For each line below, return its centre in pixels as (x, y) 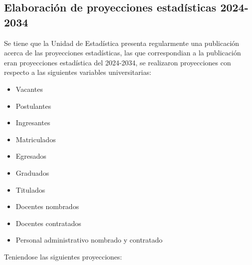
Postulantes (33, 106)
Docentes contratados (48, 223)
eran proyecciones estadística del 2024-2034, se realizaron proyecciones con (118, 62)
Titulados (30, 189)
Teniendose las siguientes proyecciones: (63, 256)
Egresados (31, 156)
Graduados (32, 172)
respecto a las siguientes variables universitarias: (78, 72)
